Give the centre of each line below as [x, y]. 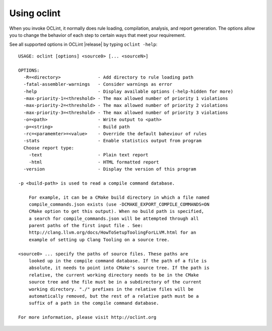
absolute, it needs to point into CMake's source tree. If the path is [119, 268]
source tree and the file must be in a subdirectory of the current [115, 282]
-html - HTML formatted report [94, 162]
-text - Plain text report [88, 155]
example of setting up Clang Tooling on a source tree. [99, 239]
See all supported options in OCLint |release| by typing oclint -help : [83, 44]
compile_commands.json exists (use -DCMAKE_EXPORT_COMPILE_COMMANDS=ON [119, 204]
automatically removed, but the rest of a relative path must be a [114, 296]
